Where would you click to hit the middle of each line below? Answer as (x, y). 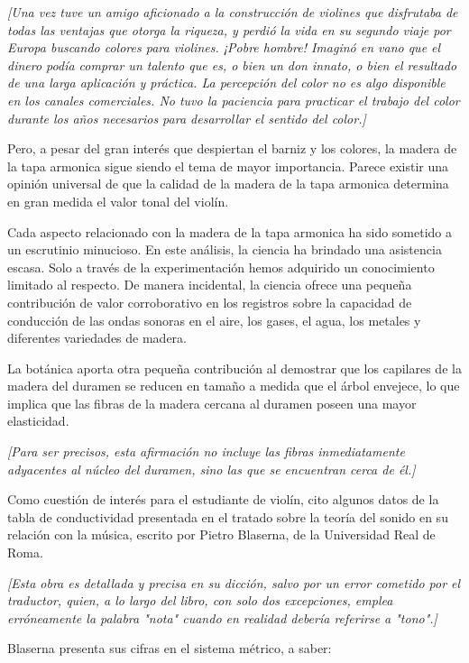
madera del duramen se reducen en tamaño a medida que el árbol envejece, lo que (234, 386)
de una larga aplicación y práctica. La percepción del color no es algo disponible (226, 83)
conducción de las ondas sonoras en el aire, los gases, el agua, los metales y (214, 320)
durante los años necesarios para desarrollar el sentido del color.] (187, 118)
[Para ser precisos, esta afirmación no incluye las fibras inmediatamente (206, 451)
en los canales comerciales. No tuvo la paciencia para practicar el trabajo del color (234, 100)
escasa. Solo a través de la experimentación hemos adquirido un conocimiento (221, 267)
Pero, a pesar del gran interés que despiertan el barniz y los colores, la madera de (232, 148)
